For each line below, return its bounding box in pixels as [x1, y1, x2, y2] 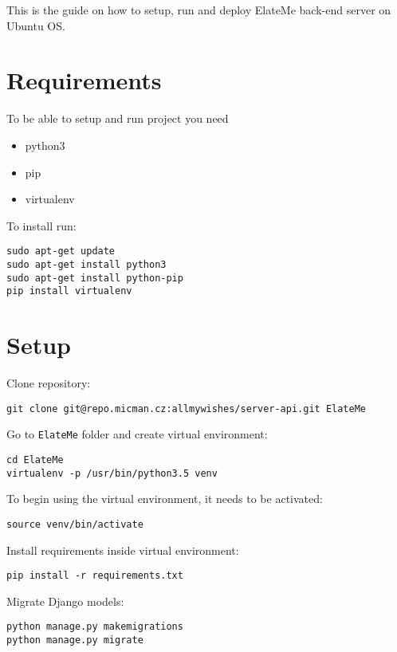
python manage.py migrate [6, 634, 143, 646]
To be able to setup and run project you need [6, 110, 229, 127]
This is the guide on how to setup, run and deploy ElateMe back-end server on [6, 2, 391, 18]
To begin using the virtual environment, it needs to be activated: [6, 490, 323, 507]
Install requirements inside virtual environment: [6, 541, 239, 558]
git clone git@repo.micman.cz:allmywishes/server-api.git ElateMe [6, 403, 367, 414]
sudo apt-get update [6, 245, 116, 257]
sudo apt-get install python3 [6, 258, 167, 270]
